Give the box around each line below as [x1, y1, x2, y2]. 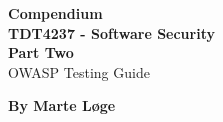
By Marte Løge [8, 95, 116, 116]
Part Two [8, 42, 74, 63]
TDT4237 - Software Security [8, 22, 215, 43]
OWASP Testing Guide [8, 61, 150, 82]
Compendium [8, 3, 103, 23]
